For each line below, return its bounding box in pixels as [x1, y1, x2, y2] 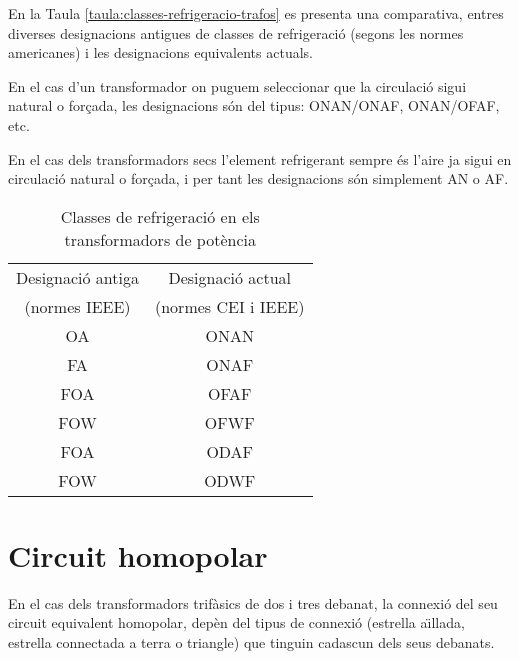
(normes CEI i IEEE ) [154, 294, 305, 318]
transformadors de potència [64, 227, 256, 251]
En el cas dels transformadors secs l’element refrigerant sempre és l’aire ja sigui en [8, 148, 512, 169]
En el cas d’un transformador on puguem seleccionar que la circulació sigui [8, 75, 467, 96]
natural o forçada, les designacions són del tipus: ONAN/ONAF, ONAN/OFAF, [8, 95, 500, 116]
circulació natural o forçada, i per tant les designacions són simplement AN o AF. [8, 168, 509, 189]
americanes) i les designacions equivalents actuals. [8, 42, 313, 63]
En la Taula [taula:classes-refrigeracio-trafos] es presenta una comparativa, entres [8, 3, 504, 23]
